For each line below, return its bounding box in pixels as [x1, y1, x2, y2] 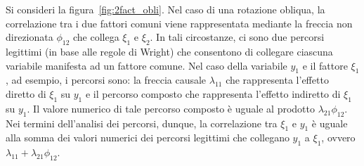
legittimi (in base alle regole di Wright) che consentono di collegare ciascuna [6, 44, 333, 58]
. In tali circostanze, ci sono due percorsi [150, 30, 325, 44]
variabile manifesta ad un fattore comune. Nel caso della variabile [6, 58, 287, 72]
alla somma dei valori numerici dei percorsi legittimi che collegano [6, 130, 290, 145]
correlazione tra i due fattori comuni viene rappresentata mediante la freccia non [6, 15, 353, 30]
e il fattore [302, 58, 348, 72]
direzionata [6, 30, 53, 44]
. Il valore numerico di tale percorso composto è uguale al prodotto [27, 101, 315, 115]
